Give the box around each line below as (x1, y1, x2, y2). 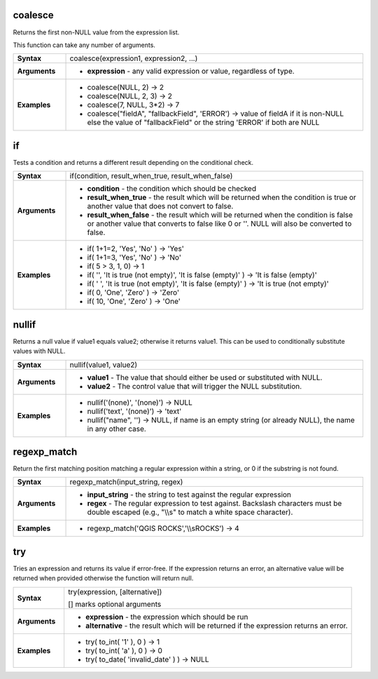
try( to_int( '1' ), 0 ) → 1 (85, 637, 160, 647)
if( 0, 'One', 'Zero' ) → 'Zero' (87, 288, 180, 297)
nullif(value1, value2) (69, 360, 138, 370)
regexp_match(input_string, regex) (69, 477, 183, 487)
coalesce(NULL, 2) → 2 (87, 83, 164, 93)
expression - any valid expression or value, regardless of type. (87, 67, 295, 76)
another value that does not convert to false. (87, 201, 234, 211)
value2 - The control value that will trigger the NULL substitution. (87, 381, 302, 391)
